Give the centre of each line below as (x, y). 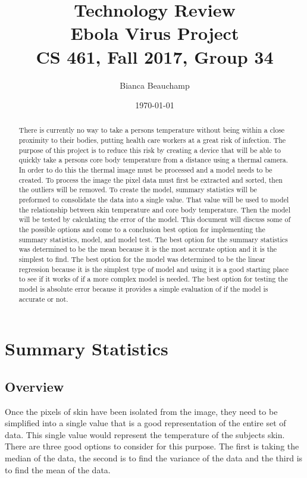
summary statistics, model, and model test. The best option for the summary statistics (153, 239)
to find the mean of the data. (58, 469)
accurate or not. (43, 299)
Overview (35, 386)
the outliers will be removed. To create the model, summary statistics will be (138, 190)
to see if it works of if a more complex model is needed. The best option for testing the (153, 279)
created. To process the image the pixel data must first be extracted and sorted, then (151, 179)
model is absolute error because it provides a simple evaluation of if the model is (143, 288)
